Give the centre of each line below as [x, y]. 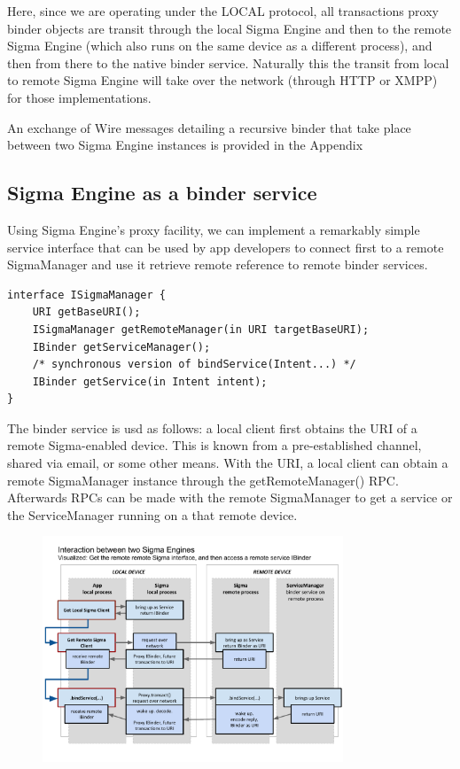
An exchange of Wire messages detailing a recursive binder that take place [209, 127]
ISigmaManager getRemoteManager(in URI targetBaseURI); [201, 329]
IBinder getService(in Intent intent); [150, 381]
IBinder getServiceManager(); [121, 347]
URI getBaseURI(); [86, 312]
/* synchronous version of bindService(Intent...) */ [194, 365]
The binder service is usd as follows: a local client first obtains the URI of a [212, 427]
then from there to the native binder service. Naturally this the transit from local [228, 62]
